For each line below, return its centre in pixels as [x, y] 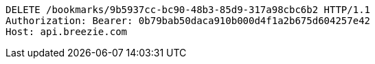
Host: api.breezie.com [67, 32]
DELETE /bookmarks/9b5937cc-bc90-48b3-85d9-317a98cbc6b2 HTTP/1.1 [188, 10]
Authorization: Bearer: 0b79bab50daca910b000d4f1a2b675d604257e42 [188, 21]
